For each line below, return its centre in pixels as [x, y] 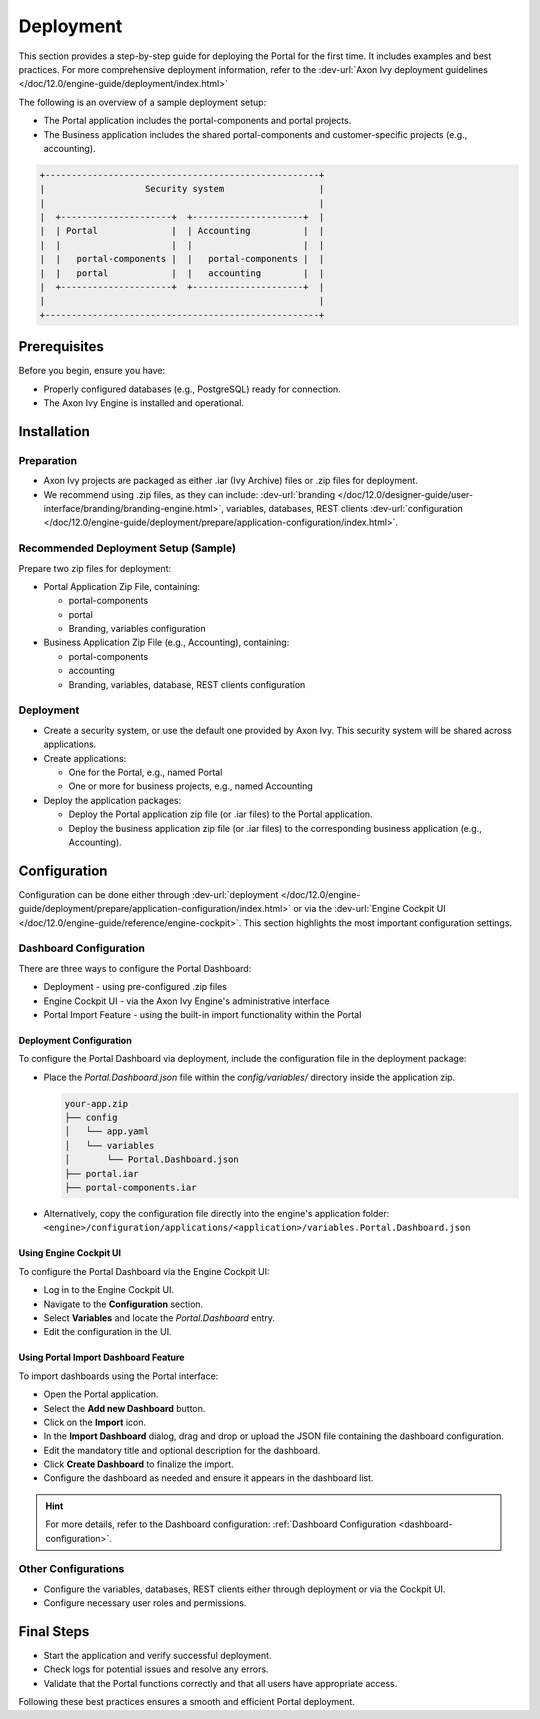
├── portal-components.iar [130, 1188]
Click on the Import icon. [95, 1422]
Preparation [48, 460]
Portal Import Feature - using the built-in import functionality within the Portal [202, 1014]
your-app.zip [96, 1103]
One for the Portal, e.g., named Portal [145, 772]
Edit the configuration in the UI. [107, 1332]
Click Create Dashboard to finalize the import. [138, 1464]
